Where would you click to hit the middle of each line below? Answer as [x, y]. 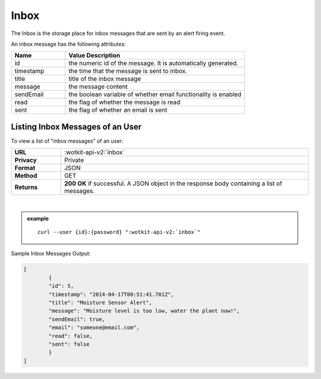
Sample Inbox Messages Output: [51, 254]
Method [26, 176]
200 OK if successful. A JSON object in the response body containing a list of [173, 184]
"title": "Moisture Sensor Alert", [100, 302]
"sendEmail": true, [77, 319]
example [38, 218]
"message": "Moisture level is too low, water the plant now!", [144, 311]
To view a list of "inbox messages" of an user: [67, 141]
